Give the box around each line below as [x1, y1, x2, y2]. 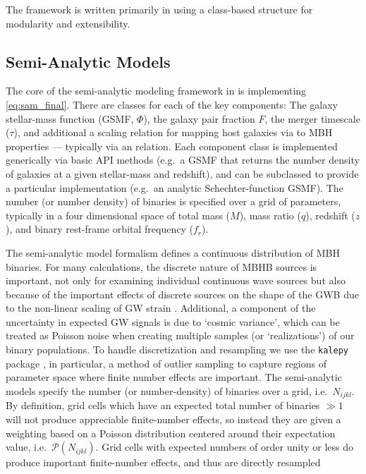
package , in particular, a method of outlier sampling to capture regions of [6, 355, 327, 370]
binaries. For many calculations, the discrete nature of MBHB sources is [6, 259, 317, 274]
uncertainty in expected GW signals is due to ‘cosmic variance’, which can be [6, 314, 340, 329]
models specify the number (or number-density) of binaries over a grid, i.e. [6, 383, 328, 398]
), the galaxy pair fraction [143, 111, 255, 126]
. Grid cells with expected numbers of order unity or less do [95, 439, 353, 454]
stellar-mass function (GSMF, [6, 111, 134, 126]
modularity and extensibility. [6, 16, 130, 30]
